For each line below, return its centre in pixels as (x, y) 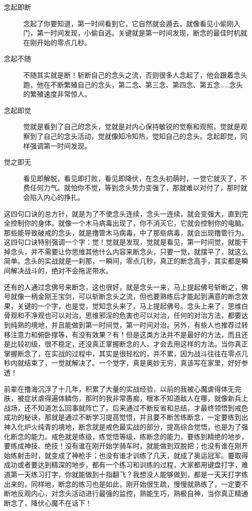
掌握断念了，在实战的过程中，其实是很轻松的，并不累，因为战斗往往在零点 (123, 353)
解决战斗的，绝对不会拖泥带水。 (61, 271)
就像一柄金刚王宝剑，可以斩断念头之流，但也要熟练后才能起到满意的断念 (126, 296)
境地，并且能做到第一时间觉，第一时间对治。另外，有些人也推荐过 (136, 325)
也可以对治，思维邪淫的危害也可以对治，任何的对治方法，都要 (143, 315)
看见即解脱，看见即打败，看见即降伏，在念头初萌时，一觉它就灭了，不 (135, 178)
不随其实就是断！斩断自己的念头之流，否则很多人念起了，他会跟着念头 (135, 74)
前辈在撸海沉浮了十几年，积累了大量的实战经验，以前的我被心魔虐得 (112, 388)
